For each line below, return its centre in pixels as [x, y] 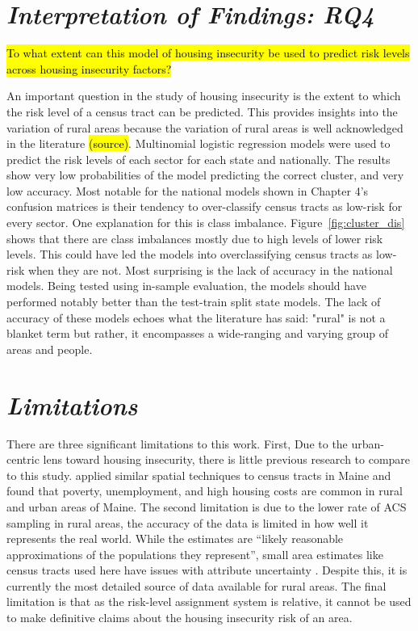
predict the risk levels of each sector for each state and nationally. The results [199, 159]
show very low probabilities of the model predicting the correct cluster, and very [205, 175]
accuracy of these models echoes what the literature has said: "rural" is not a [196, 317]
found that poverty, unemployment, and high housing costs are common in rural [205, 491]
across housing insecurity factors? [89, 68]
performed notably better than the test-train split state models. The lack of [194, 302]
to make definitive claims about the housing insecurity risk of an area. [180, 618]
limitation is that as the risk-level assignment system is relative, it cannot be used [209, 602]
